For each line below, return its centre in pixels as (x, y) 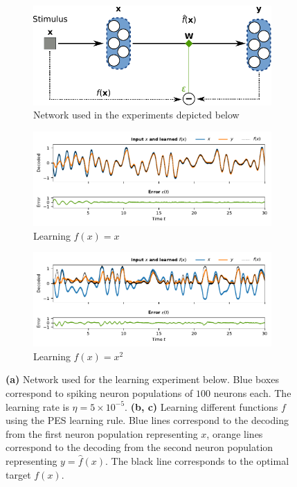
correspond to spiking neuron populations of (99, 393)
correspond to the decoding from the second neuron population (139, 447)
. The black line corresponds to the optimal (197, 461)
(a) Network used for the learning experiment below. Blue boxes (142, 379)
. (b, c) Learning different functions (201, 406)
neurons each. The (252, 393)
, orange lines (235, 433)
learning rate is (37, 406)
